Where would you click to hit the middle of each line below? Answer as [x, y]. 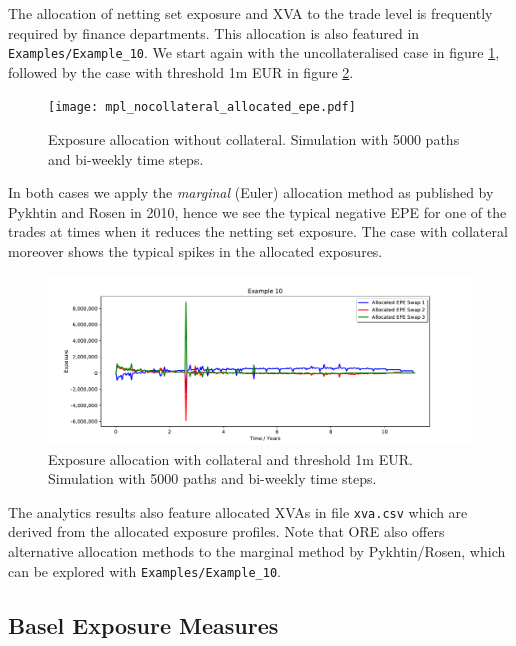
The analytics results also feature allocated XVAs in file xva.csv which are [238, 511]
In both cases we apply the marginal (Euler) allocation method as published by [251, 192]
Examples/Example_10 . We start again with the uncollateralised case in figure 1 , [254, 52]
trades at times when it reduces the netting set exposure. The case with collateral [258, 231]
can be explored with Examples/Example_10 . [144, 570]
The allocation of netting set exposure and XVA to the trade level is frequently [250, 13]
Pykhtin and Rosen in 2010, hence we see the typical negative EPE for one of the [257, 211]
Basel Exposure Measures [143, 624]
